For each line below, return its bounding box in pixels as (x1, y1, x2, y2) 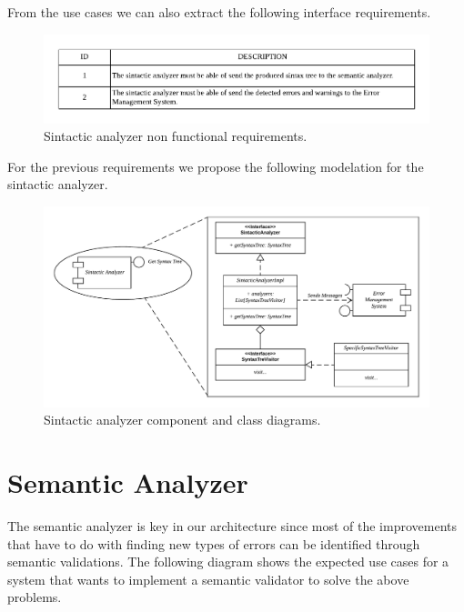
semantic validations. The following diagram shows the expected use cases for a (7, 552, 449, 571)
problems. (7, 587, 62, 607)
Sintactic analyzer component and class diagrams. (44, 410, 321, 429)
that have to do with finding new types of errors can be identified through (7, 534, 420, 553)
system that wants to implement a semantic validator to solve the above (7, 569, 409, 588)
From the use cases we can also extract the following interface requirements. (7, 3, 431, 21)
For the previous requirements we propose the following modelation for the (7, 156, 424, 176)
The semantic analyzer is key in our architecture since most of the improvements (7, 516, 458, 535)
